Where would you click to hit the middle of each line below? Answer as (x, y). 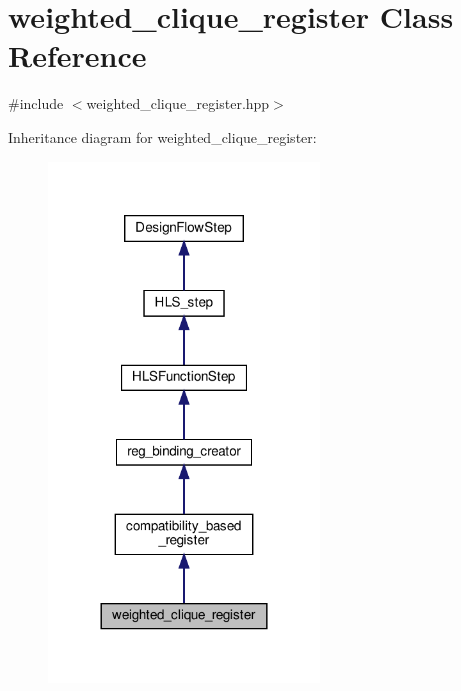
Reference (77, 55)
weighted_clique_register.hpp (178, 103)
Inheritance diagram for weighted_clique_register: (162, 136)
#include (36, 103)
